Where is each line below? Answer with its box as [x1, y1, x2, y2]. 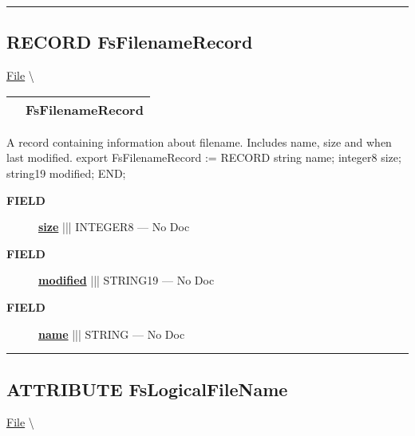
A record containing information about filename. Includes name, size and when [6, 133, 392, 150]
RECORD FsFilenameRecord [6, 29, 253, 54]
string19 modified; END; [6, 164, 126, 181]
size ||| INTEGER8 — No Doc [38, 218, 190, 235]
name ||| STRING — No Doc [38, 325, 185, 342]
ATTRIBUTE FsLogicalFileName [6, 376, 288, 401]
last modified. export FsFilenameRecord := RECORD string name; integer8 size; [6, 149, 401, 166]
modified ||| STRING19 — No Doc [38, 272, 215, 289]
